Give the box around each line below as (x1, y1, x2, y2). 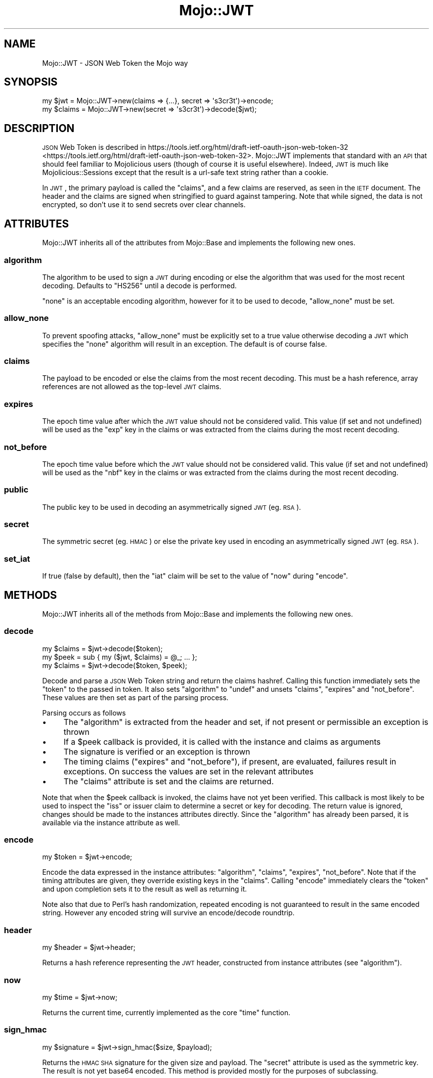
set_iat (4, 553, 30, 564)
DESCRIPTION (4, 122, 75, 135)
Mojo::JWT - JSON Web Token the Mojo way (42, 58, 188, 67)
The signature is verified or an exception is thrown (63, 746, 250, 757)
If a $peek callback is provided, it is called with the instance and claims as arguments (63, 736, 381, 747)
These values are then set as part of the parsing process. (42, 693, 229, 702)
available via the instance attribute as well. (42, 818, 180, 827)
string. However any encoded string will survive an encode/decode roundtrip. (42, 908, 295, 917)
